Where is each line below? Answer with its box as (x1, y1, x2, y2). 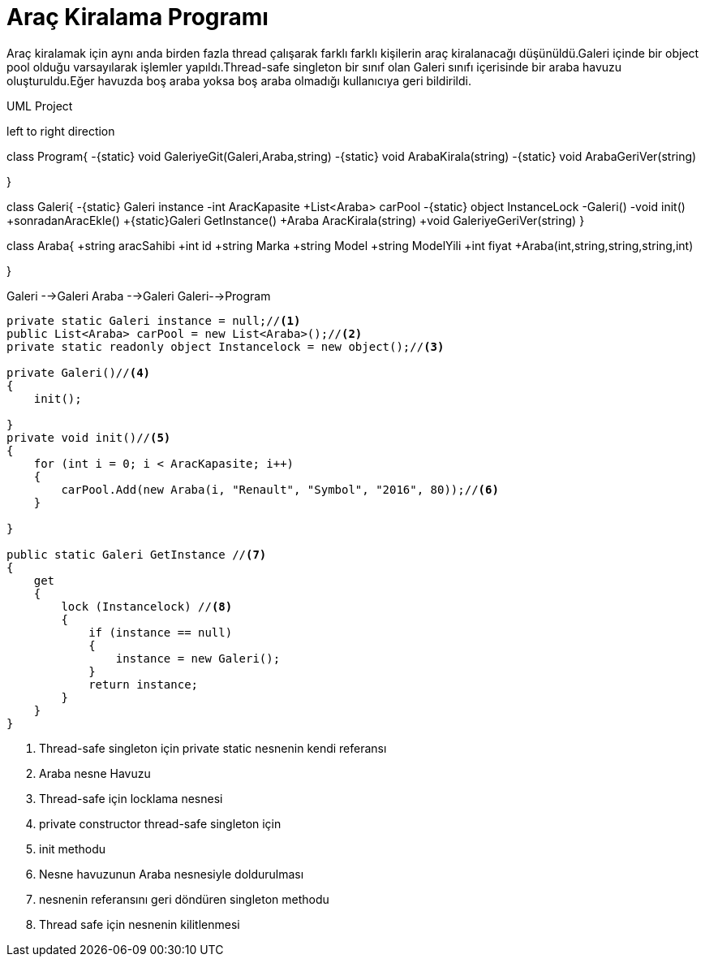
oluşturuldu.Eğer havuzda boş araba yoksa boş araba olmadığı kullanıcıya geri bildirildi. (6, 73, 471, 88)
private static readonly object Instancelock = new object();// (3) (6, 339, 445, 353)
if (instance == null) (88, 625, 233, 639)
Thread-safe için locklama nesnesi (39, 791, 223, 805)
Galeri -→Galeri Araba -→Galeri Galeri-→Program (6, 288, 271, 303)
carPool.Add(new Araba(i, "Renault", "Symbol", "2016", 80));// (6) (61, 482, 499, 496)
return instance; (88, 677, 199, 691)
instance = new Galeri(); (115, 651, 281, 665)
